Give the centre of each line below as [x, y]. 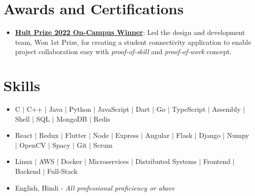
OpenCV [33, 145]
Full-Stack [62, 171]
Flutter [76, 135]
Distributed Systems [166, 161]
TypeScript [189, 109]
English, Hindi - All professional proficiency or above [95, 187]
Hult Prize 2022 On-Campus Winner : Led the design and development [130, 32]
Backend [28, 171]
